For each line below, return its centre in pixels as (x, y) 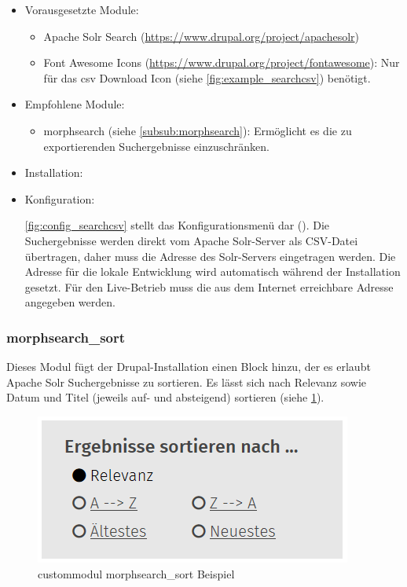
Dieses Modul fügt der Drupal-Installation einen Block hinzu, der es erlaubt (189, 367)
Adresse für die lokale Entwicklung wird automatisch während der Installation (213, 271)
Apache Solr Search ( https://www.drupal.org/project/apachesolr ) (201, 36)
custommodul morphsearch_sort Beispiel (136, 573)
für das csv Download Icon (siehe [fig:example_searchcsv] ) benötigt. (207, 77)
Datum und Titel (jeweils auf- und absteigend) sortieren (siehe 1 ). (165, 397)
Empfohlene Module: (75, 104)
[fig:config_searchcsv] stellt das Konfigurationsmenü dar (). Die (177, 225)
